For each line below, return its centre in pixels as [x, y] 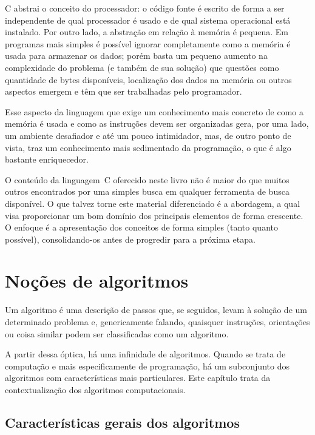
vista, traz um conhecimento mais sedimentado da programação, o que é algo [148, 147]
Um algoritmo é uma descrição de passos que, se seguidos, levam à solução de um [156, 310]
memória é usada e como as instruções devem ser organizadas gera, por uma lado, [157, 123]
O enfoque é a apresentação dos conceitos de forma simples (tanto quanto [141, 227]
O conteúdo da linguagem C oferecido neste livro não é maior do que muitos [147, 179]
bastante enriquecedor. [47, 159]
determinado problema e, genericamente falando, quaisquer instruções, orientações [157, 322]
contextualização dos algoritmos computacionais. [95, 389]
